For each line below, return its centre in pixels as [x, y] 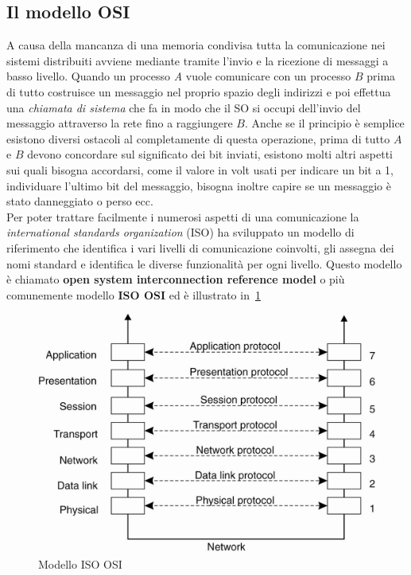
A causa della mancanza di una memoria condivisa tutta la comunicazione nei [196, 45]
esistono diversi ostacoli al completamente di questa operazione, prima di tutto [198, 138]
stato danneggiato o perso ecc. [80, 201]
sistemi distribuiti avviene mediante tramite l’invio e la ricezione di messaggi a [198, 60]
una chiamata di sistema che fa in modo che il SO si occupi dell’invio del [184, 107]
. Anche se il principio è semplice [324, 123]
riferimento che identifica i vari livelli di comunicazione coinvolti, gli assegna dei [200, 247]
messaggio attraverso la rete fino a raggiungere [120, 123]
